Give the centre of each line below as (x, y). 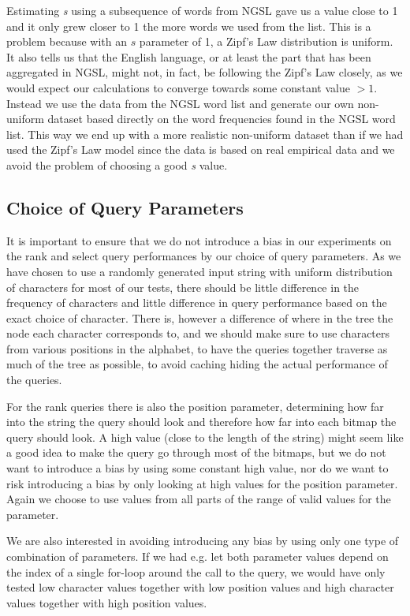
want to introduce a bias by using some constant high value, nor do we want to (198, 468)
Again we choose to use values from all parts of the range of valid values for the (199, 499)
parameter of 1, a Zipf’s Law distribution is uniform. (266, 41)
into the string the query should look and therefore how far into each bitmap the (201, 422)
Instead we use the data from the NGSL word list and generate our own (180, 103)
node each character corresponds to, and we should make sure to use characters (198, 333)
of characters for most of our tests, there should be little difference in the (183, 287)
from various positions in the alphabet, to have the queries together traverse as (197, 348)
